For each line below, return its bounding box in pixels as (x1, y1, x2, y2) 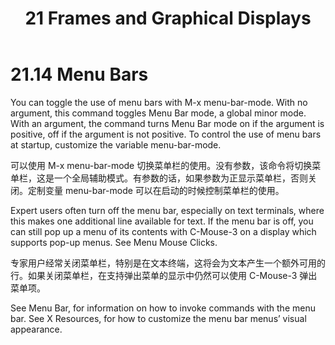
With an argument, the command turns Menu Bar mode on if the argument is (10, 117, 325, 129)
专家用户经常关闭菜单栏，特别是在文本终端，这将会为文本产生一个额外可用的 (10, 257, 326, 269)
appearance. (10, 323, 63, 335)
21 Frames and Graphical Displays (24, 7, 312, 30)
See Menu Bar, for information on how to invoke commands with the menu (10, 302, 316, 314)
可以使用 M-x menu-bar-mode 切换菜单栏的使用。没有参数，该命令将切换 (10, 159, 313, 171)
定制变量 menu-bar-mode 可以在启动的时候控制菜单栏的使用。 (27, 184, 285, 196)
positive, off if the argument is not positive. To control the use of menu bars (10, 128, 322, 140)
